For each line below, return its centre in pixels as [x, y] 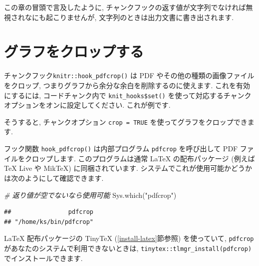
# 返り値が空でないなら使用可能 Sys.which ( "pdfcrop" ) [90, 195]
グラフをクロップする [74, 51]
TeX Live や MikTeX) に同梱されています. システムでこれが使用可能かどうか [128, 168]
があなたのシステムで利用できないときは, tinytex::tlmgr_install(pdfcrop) [128, 248]
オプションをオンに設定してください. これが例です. [87, 105]
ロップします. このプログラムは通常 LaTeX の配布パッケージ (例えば [143, 158]
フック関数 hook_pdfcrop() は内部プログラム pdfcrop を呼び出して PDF [121, 149]
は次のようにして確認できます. [54, 178]
